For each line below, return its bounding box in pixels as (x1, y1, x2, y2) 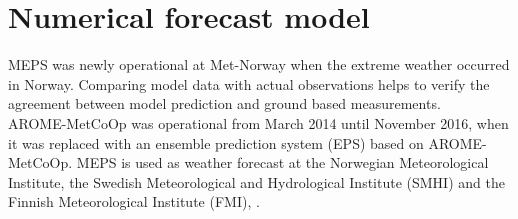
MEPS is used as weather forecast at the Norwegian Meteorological (76, 152, 489, 173)
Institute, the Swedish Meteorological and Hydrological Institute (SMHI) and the (8, 171, 505, 192)
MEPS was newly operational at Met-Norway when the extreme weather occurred (8, 54, 510, 75)
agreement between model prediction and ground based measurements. (8, 93, 441, 114)
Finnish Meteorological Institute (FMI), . (8, 191, 260, 212)
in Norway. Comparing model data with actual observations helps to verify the (8, 73, 490, 94)
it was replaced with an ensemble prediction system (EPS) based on (8, 132, 424, 153)
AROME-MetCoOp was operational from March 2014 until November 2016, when (8, 112, 509, 133)
